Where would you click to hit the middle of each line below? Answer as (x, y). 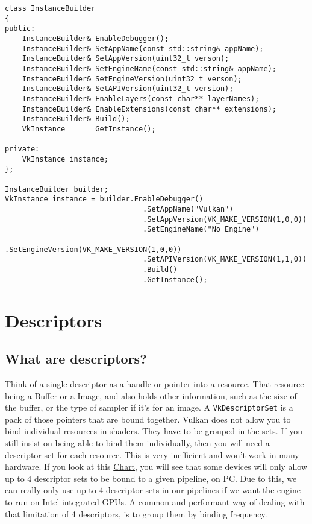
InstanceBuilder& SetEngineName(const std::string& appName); (149, 68)
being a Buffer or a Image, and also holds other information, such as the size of (151, 395)
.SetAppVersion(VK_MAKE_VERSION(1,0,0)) (225, 219)
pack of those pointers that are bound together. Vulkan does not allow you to (148, 419)
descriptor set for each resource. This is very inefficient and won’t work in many (152, 454)
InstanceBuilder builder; (57, 189)
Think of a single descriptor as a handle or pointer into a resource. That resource (154, 383)
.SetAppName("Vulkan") (188, 210)
